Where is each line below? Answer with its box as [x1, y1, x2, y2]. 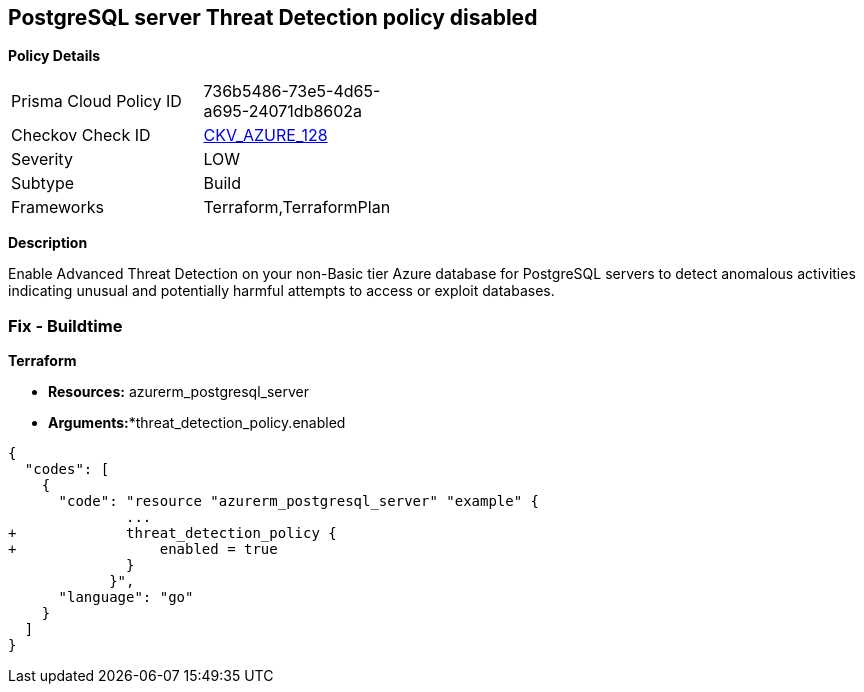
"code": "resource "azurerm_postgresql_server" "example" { [58, 493, 540, 510]
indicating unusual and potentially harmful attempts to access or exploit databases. [8, 282, 555, 300]
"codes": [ [24, 461, 110, 478]
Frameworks [11, 197, 104, 218]
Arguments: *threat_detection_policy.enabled [48, 414, 346, 432]
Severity [11, 149, 73, 170]
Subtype [11, 173, 75, 194]
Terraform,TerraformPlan [203, 197, 391, 218]
